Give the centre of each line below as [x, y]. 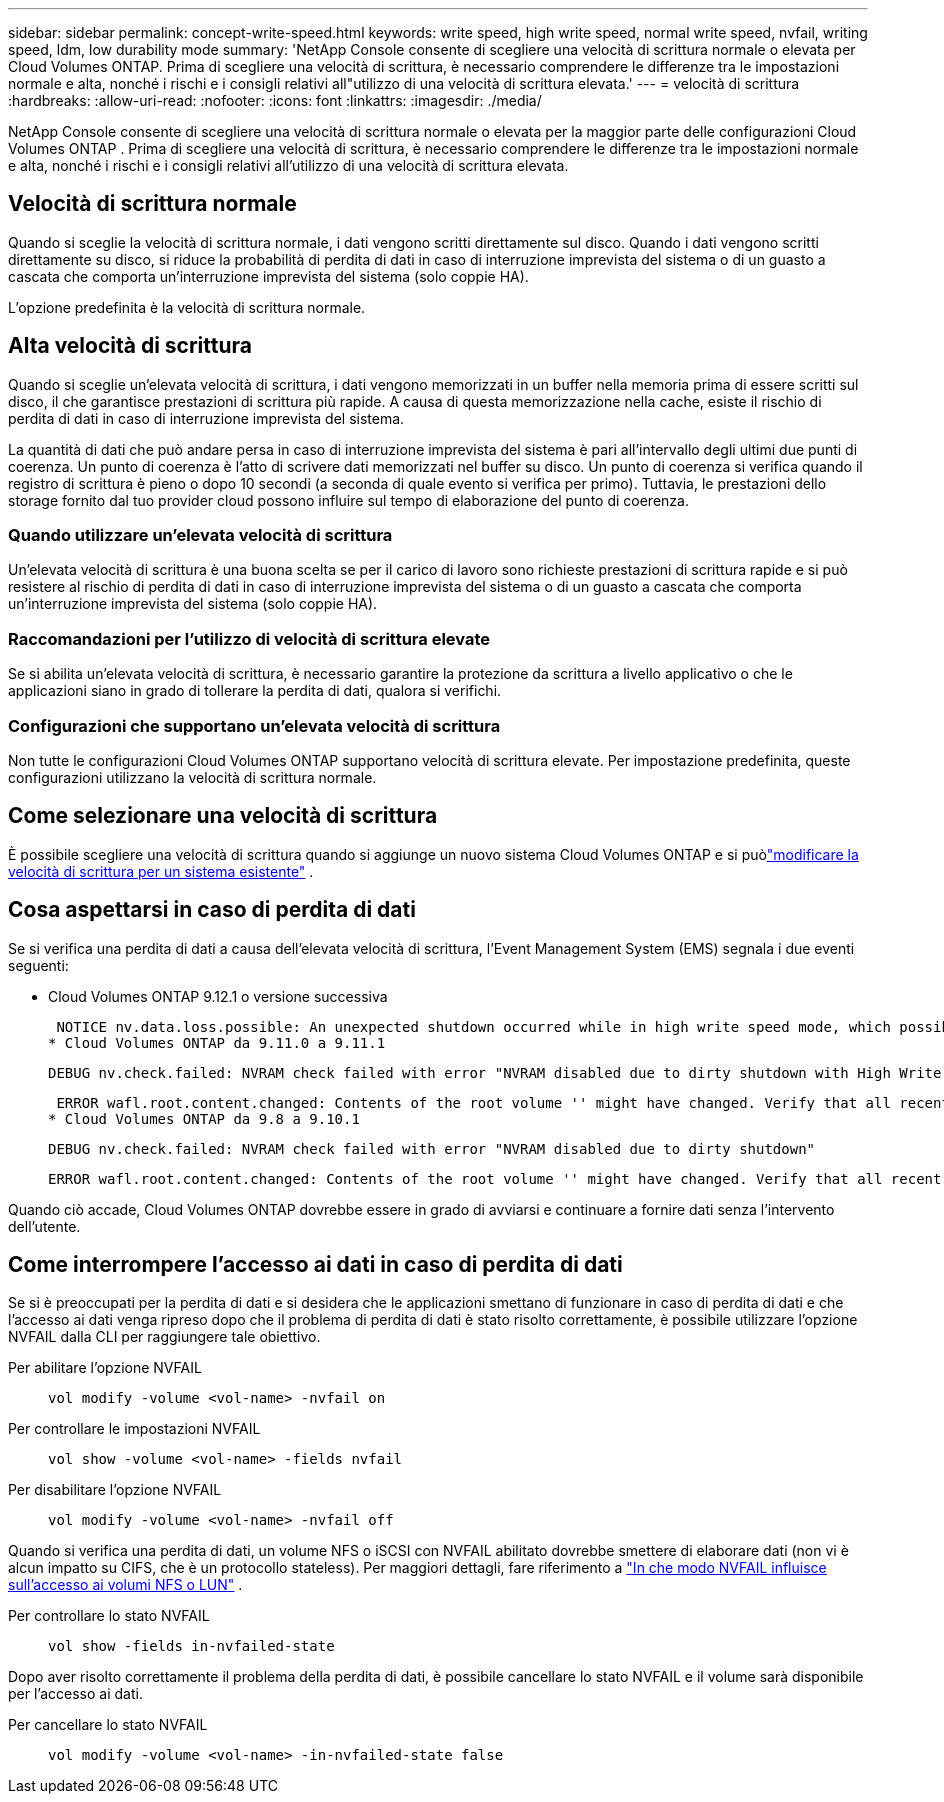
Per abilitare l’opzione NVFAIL [105, 1368]
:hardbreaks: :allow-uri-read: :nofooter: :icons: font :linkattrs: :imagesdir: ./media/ [275, 100]
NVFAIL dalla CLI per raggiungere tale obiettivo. [164, 1337]
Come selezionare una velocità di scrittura [223, 816]
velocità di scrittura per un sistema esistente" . [161, 871]
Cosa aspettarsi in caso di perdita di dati [212, 910]
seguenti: [38, 965]
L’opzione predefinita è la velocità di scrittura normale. [187, 307]
